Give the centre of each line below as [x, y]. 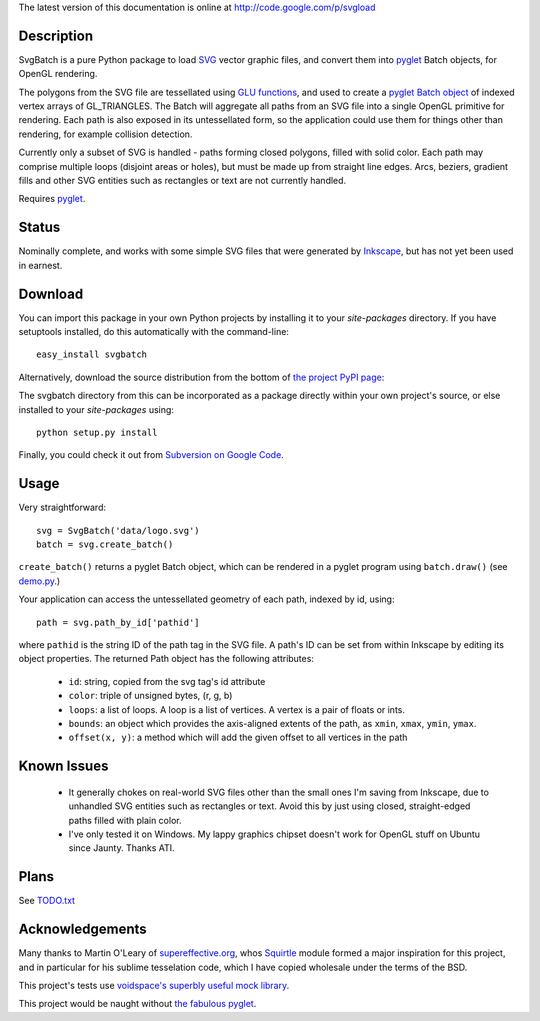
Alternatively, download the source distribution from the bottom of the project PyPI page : [201, 377]
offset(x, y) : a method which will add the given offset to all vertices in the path [238, 737]
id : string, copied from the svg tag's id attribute [167, 681]
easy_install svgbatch [92, 354]
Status [39, 227]
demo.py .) [39, 581]
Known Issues [63, 766]
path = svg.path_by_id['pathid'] [118, 622]
